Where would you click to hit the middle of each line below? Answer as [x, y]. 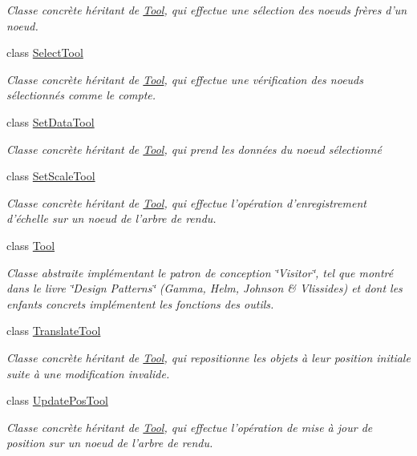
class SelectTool [45, 52]
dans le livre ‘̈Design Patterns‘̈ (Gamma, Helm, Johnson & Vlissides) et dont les [204, 288]
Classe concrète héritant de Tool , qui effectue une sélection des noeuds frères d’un [207, 10]
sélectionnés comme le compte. [81, 95]
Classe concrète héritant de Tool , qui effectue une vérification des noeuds [185, 79]
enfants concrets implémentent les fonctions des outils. [140, 303]
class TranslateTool [54, 331]
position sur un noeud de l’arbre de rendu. [110, 443]
